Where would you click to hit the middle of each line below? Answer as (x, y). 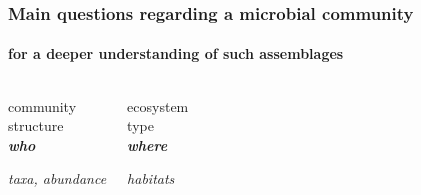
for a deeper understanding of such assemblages (176, 53)
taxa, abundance (57, 178)
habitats (151, 178)
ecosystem (158, 105)
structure (36, 125)
